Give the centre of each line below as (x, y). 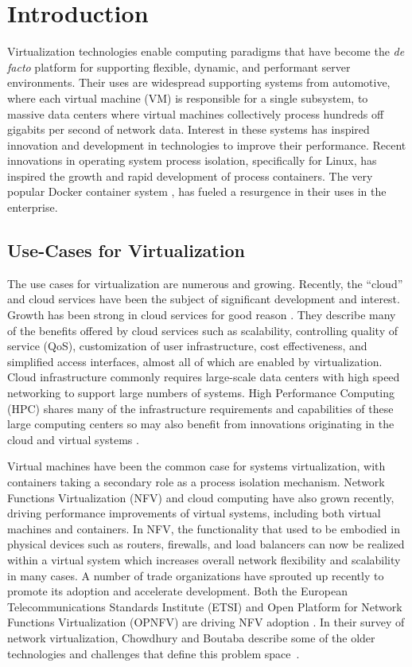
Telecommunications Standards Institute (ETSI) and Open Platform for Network (205, 606)
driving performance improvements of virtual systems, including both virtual (194, 513)
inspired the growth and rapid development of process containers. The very (190, 176)
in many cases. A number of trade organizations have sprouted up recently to (196, 575)
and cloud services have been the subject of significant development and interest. (204, 299)
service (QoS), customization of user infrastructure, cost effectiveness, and (187, 346)
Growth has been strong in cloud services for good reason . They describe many (202, 315)
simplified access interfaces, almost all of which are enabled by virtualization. (195, 361)
